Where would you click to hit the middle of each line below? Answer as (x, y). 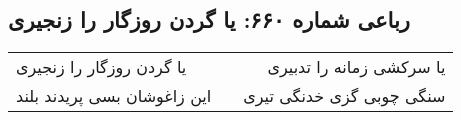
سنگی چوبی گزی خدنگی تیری (344, 96)
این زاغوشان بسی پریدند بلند (114, 96)
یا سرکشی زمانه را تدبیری (356, 67)
